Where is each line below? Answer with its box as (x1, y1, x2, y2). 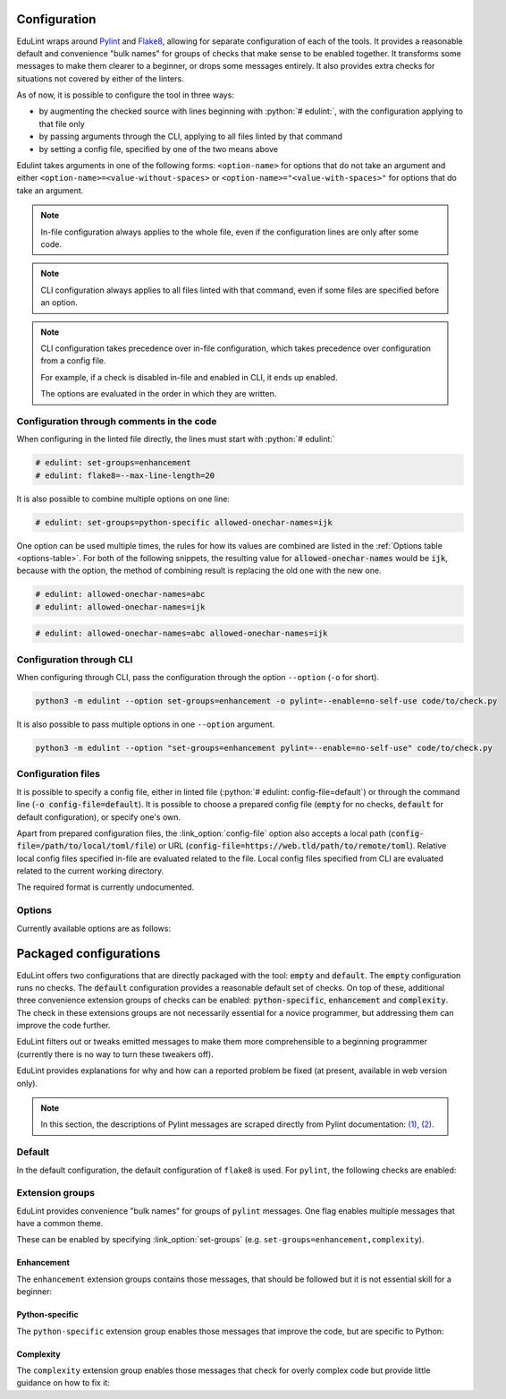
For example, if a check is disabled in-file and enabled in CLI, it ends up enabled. (40, 371, 339, 382)
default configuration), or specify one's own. (16, 811, 181, 823)
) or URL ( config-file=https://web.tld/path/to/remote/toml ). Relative (153, 840, 447, 851)
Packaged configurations (16, 946, 161, 961)
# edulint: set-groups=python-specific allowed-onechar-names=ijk (35, 517, 333, 527)
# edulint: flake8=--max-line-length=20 (35, 470, 215, 481)
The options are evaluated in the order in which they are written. (40, 388, 277, 399)
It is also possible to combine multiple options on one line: (16, 493, 230, 504)
